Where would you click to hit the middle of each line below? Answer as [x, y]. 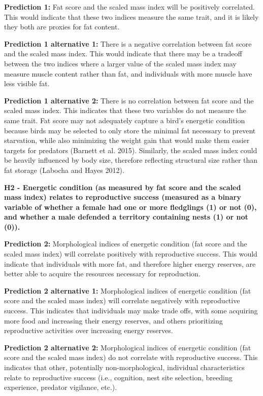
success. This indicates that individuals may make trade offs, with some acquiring [131, 311]
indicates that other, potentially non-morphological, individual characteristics [124, 367]
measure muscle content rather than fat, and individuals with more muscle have [128, 73]
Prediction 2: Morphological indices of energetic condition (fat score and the [126, 244]
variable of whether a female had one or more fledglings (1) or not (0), [130, 207]
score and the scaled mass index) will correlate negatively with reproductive [122, 300]
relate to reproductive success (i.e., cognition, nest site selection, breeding [118, 377]
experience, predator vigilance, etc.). [61, 387]
